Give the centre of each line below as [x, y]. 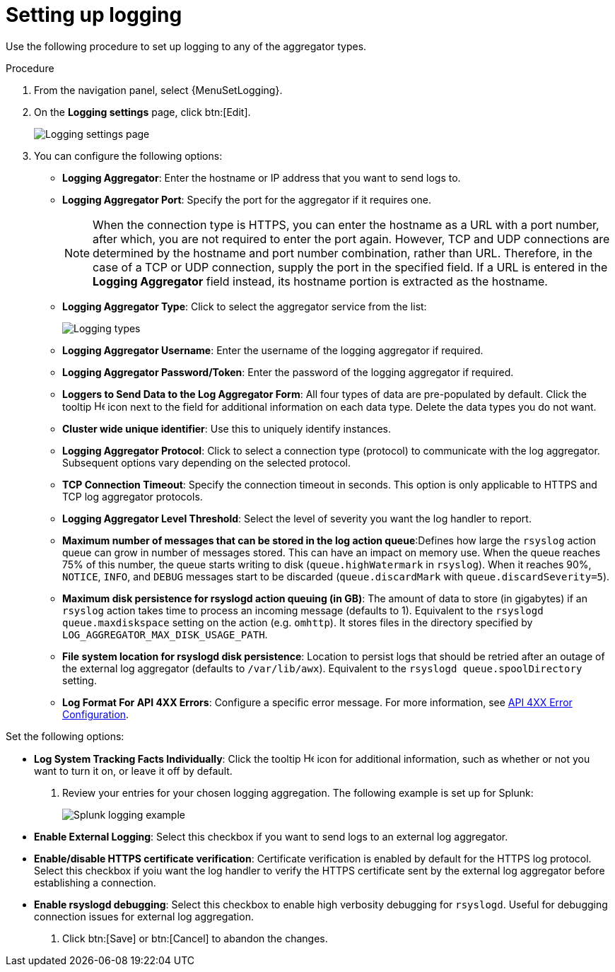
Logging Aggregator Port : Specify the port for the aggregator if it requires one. [247, 199]
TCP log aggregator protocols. [133, 496]
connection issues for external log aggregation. [144, 916]
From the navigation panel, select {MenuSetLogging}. [158, 90]
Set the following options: [65, 736]
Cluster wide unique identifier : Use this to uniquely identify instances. [227, 428]
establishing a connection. [95, 882]
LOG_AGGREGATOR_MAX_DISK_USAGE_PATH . [165, 634]
